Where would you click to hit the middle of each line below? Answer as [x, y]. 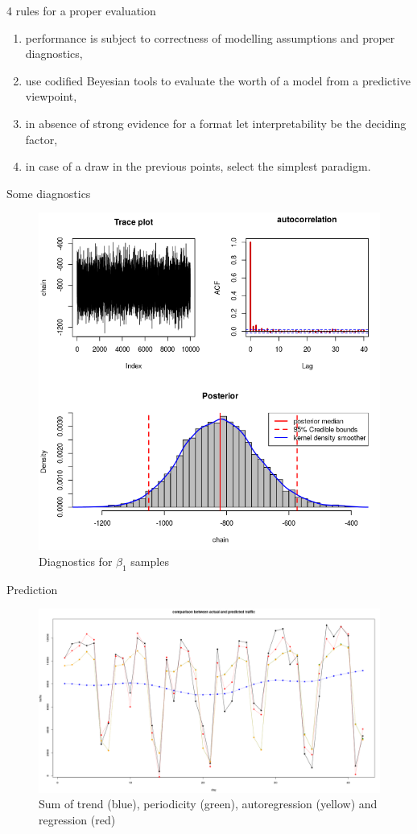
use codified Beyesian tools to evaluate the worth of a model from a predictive [218, 80]
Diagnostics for [76, 561]
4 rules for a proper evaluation [81, 10]
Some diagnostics [49, 193]
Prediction [32, 589]
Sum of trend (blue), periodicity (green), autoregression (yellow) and [208, 804]
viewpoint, [51, 96]
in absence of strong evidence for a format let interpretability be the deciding [216, 123]
